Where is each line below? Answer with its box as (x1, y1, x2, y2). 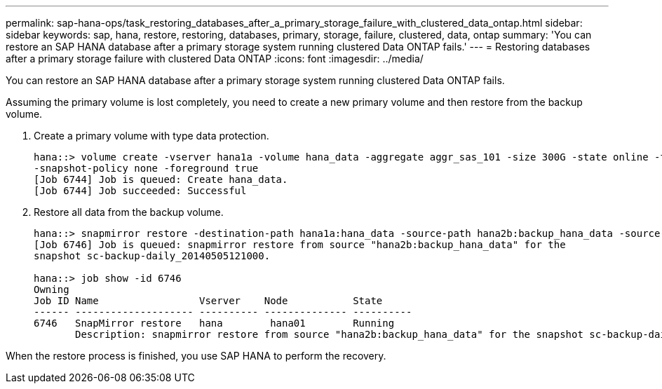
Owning (34, 284, 69, 295)
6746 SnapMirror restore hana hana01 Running (34, 318, 395, 329)
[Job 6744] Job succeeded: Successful (34, 185, 247, 196)
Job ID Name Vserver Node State (34, 295, 383, 306)
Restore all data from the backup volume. (34, 206, 224, 218)
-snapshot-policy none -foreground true (34, 163, 259, 174)
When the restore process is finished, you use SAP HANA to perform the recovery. (6, 350, 386, 362)
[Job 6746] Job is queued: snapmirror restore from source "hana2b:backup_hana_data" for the (34, 239, 566, 250)
